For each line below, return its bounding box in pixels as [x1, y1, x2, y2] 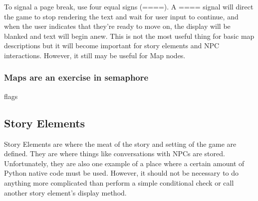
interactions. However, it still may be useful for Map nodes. [4, 50, 186, 60]
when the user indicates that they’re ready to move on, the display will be [4, 21, 231, 31]
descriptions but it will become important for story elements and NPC [4, 40, 220, 51]
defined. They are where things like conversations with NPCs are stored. [4, 148, 225, 159]
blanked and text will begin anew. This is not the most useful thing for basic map [4, 30, 255, 41]
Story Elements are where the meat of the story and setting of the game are [4, 138, 237, 149]
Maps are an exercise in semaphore [4, 71, 149, 84]
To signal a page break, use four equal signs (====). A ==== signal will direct [4, 1, 254, 11]
